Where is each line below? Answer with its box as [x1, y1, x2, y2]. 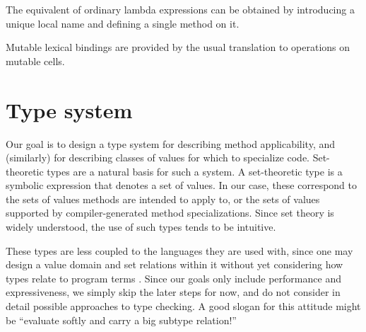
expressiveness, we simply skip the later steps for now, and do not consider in [6, 285, 341, 299]
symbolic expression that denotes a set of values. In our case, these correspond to [6, 178, 358, 193]
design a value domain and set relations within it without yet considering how [6, 257, 343, 272]
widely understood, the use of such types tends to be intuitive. [6, 219, 276, 234]
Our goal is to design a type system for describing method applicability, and [6, 136, 336, 151]
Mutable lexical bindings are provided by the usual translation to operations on [6, 40, 350, 55]
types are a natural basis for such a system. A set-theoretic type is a [47, 164, 343, 178]
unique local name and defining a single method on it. [6, 16, 240, 30]
